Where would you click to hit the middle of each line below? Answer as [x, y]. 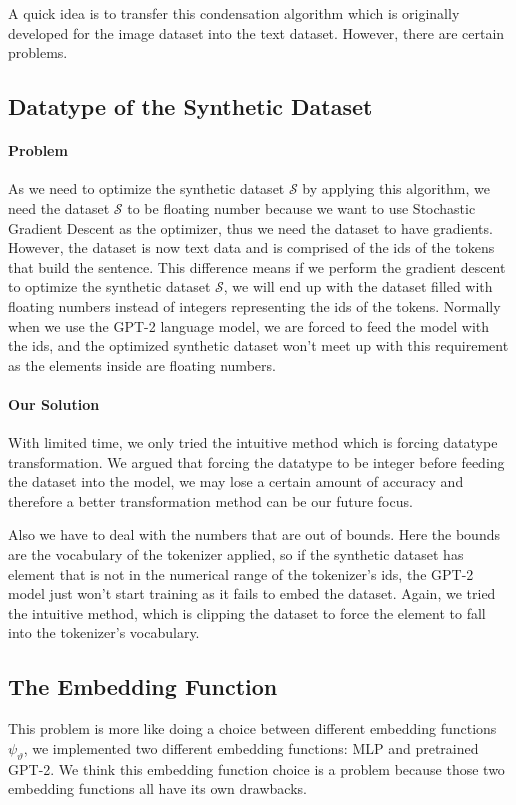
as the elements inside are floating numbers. [142, 364]
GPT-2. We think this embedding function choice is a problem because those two [256, 768]
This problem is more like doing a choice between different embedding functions [252, 728]
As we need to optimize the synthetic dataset [146, 188]
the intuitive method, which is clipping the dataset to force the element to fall [247, 612]
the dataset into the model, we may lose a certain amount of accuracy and [236, 481]
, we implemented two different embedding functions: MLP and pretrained [251, 747]
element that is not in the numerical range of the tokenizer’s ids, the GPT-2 [241, 573]
